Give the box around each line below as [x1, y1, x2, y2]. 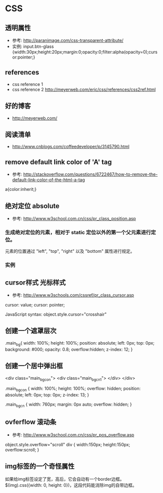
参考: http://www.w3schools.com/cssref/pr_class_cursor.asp [12, 292, 134, 298]
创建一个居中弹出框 [5, 362, 63, 370]
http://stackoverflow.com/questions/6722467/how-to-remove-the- [23, 171, 158, 177]
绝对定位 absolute [5, 202, 60, 210]
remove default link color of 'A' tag [5, 158, 112, 166]
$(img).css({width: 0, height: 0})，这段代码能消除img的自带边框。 [5, 482, 137, 488]
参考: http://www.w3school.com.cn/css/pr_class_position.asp [12, 216, 136, 222]
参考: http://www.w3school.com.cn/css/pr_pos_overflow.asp [12, 431, 134, 437]
